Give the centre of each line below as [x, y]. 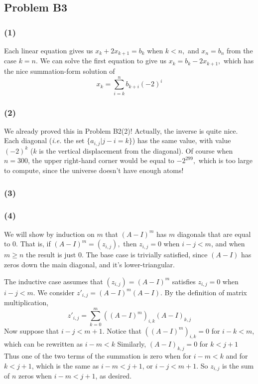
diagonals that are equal [214, 234]
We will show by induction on [49, 234]
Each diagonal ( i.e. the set [44, 140]
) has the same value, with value [182, 140]
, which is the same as [65, 365]
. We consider [54, 292]
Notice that [124, 330]
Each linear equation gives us [49, 50]
